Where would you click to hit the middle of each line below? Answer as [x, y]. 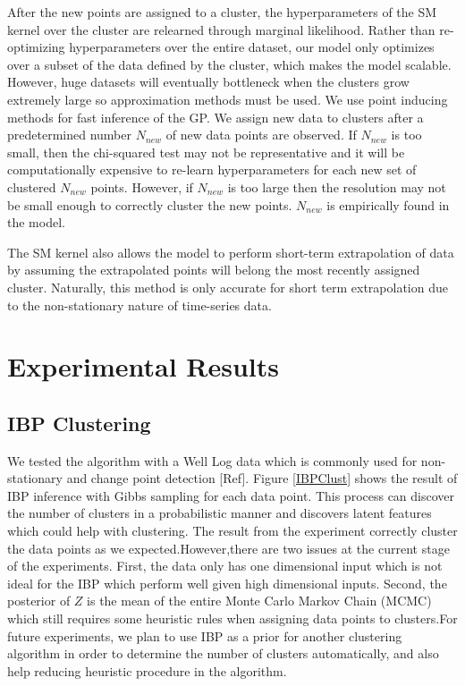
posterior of [39, 601]
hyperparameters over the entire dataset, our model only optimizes [252, 47]
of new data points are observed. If [261, 135]
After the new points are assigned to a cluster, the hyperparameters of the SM [222, 12]
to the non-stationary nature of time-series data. [139, 305]
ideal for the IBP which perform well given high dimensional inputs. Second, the [227, 583]
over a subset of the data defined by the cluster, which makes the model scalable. [229, 64]
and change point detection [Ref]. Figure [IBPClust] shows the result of [262, 478]
